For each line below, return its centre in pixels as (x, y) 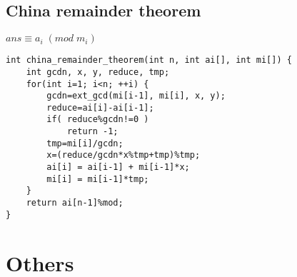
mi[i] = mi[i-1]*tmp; (98, 179)
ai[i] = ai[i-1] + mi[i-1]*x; (118, 167)
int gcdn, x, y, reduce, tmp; (98, 72)
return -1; (92, 132)
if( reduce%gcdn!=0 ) (98, 120)
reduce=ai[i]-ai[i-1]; (100, 107)
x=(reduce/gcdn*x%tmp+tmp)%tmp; (124, 155)
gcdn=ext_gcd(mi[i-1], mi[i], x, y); (136, 96)
